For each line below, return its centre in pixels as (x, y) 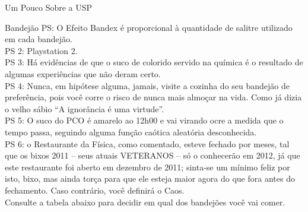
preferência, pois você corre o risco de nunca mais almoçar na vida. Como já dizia (153, 97)
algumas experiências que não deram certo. (83, 73)
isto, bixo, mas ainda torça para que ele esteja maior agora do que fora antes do (150, 178)
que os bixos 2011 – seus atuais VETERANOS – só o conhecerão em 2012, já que (153, 155)
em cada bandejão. (39, 39)
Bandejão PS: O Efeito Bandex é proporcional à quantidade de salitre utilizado (149, 27)
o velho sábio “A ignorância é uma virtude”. (85, 108)
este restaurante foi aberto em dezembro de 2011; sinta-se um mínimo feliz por (147, 167)
